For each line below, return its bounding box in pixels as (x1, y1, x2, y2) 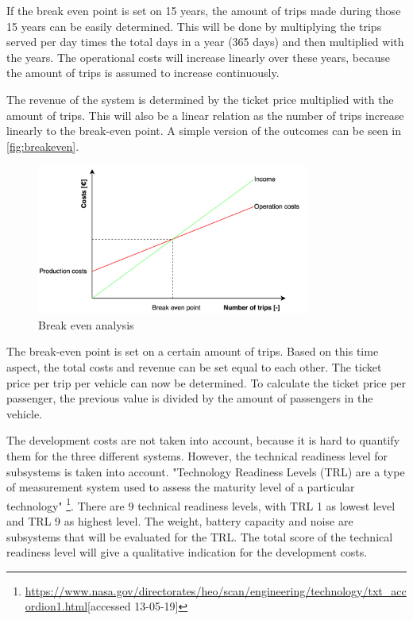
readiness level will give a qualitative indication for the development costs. (6, 544, 368, 560)
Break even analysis (38, 316, 134, 333)
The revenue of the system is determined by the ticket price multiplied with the (6, 90, 394, 107)
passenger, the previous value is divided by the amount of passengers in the (6, 390, 373, 406)
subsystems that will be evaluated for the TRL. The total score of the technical (6, 528, 393, 545)
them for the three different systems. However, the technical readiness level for (6, 447, 388, 464)
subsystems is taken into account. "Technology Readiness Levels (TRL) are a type (6, 463, 405, 479)
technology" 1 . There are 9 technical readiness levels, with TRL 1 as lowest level (6, 495, 396, 514)
